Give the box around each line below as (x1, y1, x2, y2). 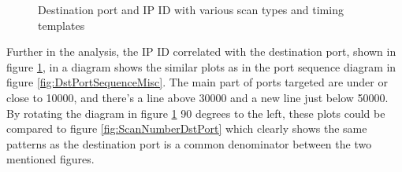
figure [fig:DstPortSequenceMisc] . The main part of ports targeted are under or (6, 74, 388, 90)
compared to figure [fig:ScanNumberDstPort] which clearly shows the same (6, 120, 367, 137)
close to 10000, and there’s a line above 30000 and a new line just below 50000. (6, 89, 389, 105)
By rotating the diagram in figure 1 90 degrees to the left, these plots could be (6, 104, 385, 121)
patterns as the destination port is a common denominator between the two (6, 135, 372, 152)
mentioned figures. (6, 151, 95, 167)
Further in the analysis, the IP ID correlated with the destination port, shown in (6, 43, 396, 60)
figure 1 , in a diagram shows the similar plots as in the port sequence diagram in (6, 58, 396, 75)
